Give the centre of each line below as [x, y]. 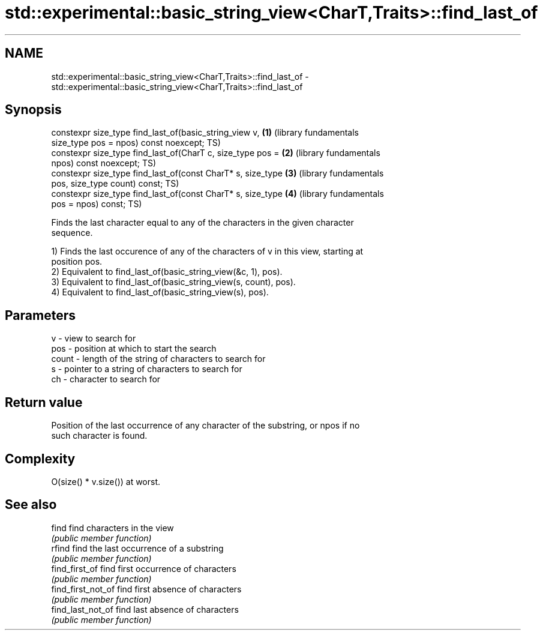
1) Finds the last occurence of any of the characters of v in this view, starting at [207, 251]
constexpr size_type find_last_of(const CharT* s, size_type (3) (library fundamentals [217, 173]
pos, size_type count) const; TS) [115, 184]
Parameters [40, 315]
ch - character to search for [106, 379]
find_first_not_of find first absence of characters [146, 589]
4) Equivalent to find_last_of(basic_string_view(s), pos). [160, 292]
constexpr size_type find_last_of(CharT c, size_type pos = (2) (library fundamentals [216, 153]
